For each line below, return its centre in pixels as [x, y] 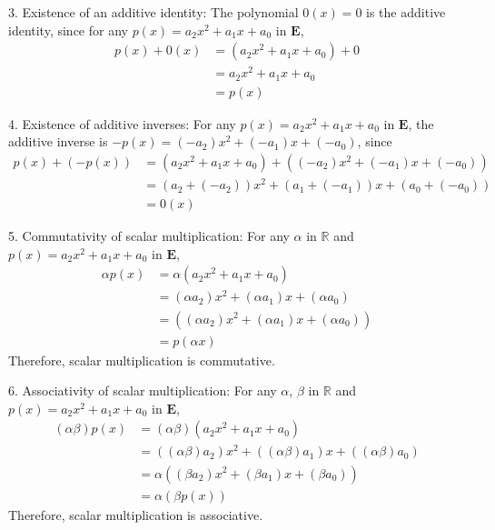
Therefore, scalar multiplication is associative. [136, 514]
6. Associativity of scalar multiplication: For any [143, 390]
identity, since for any [68, 30]
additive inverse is [58, 141]
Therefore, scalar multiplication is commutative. [142, 360]
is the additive [406, 12]
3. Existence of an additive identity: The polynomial [153, 12]
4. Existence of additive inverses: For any [122, 123]
